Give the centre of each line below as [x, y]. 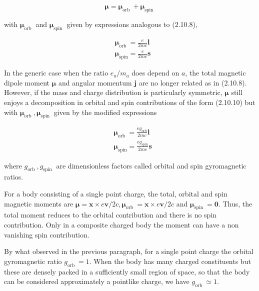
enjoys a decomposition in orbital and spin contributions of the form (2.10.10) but [130, 102]
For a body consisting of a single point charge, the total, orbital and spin [116, 194]
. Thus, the [235, 203]
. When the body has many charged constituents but [170, 261]
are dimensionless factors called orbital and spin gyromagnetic [151, 165]
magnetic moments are [39, 203]
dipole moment [27, 82]
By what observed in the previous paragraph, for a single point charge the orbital [129, 251]
